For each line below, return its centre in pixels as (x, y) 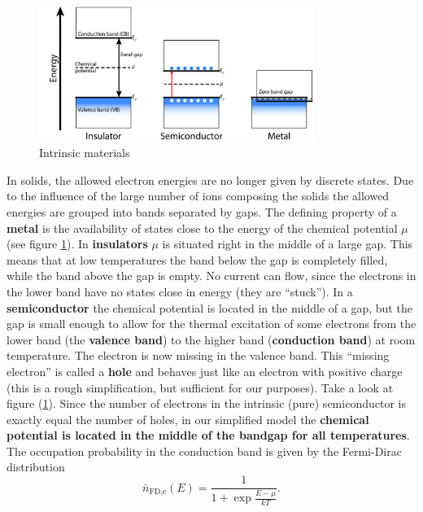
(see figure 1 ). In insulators (77, 244)
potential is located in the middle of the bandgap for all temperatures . (208, 435)
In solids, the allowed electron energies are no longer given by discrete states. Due (210, 179)
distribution (36, 467)
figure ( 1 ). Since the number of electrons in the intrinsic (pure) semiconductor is (206, 403)
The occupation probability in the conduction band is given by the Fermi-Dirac (204, 451)
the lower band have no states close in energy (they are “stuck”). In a (180, 291)
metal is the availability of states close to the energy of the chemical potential (202, 228)
